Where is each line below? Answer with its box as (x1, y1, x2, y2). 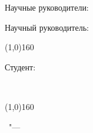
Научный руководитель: (5, 21, 89, 33)
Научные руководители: (5, 1, 89, 13)
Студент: (5, 60, 36, 73)
